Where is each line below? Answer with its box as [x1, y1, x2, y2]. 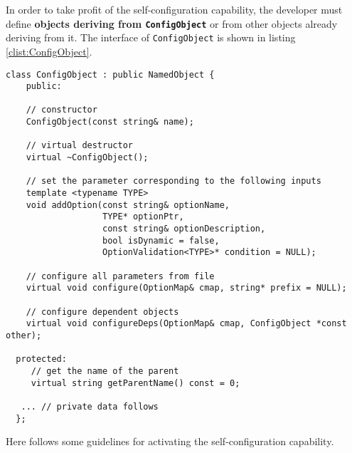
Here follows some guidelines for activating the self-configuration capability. [6, 434, 334, 449]
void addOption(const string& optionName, [26, 199, 230, 210]
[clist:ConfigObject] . [6, 43, 92, 58]
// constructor [26, 105, 97, 115]
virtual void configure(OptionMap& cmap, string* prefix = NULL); [26, 283, 347, 293]
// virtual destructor [26, 140, 133, 151]
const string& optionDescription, [102, 224, 266, 234]
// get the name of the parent [31, 365, 179, 376]
